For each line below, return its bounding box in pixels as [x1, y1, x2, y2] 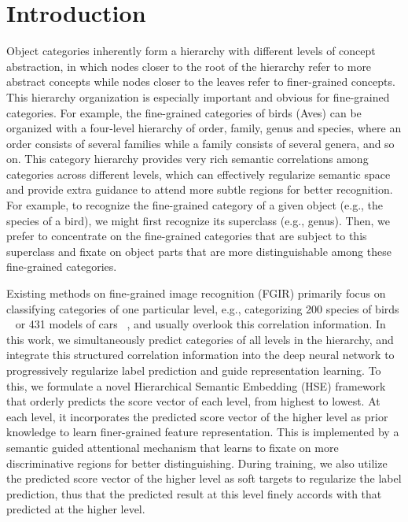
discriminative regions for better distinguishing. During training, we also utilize [6, 454, 388, 471]
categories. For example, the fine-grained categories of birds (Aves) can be [6, 104, 362, 120]
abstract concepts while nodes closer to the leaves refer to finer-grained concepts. [6, 73, 395, 90]
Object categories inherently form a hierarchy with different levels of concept [6, 43, 376, 59]
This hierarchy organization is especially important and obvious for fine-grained [6, 88, 390, 105]
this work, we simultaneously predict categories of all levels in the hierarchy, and [6, 331, 394, 347]
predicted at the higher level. [6, 501, 145, 517]
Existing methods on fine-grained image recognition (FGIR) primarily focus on [6, 285, 386, 302]
